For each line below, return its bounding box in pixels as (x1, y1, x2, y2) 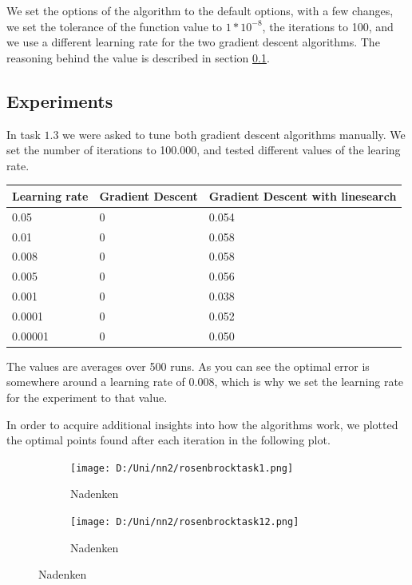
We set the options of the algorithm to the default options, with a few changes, (6, 2, 394, 18)
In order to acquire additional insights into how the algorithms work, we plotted (6, 416, 398, 432)
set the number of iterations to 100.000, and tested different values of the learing (6, 141, 401, 158)
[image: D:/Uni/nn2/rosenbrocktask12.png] (70, 516, 299, 528)
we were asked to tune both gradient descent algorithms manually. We (62, 125, 406, 142)
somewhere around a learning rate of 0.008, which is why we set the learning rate (6, 373, 404, 390)
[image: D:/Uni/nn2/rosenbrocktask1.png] (70, 462, 294, 474)
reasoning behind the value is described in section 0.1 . (6, 49, 270, 66)
